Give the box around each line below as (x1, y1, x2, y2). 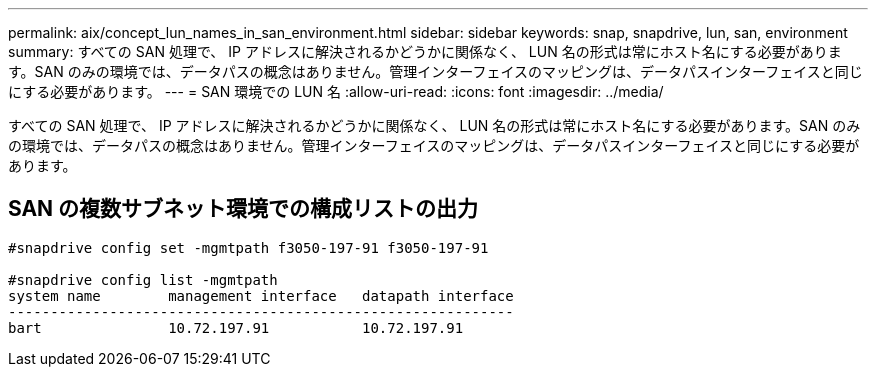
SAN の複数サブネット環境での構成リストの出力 (8, 196, 479, 222)
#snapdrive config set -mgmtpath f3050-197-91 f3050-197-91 (8, 239, 489, 256)
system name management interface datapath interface (8, 287, 514, 304)
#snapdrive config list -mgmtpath (8, 271, 278, 288)
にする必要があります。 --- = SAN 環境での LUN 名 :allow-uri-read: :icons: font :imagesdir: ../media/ (8, 83, 664, 100)
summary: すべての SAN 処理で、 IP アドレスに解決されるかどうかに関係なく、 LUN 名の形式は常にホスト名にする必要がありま (8, 43, 842, 60)
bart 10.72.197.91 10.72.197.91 (8, 319, 464, 336)
